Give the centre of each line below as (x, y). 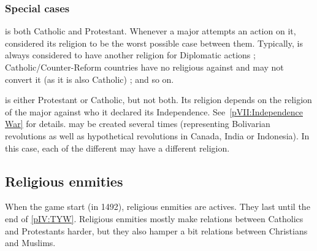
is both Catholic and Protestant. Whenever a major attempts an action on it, (151, 31)
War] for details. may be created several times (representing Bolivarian (138, 124)
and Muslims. (30, 243)
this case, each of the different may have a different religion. (117, 148)
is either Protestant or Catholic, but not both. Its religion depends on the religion (158, 100)
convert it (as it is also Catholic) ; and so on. (90, 79)
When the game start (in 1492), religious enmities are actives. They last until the (158, 207)
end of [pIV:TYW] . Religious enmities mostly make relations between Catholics (154, 218)
